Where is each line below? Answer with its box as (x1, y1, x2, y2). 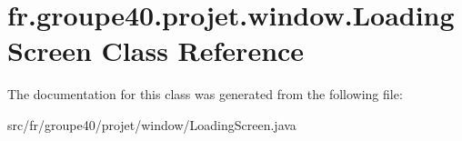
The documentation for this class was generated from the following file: (7, 85, 403, 104)
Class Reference (101, 32, 305, 69)
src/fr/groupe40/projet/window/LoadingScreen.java (7, 115, 296, 134)
